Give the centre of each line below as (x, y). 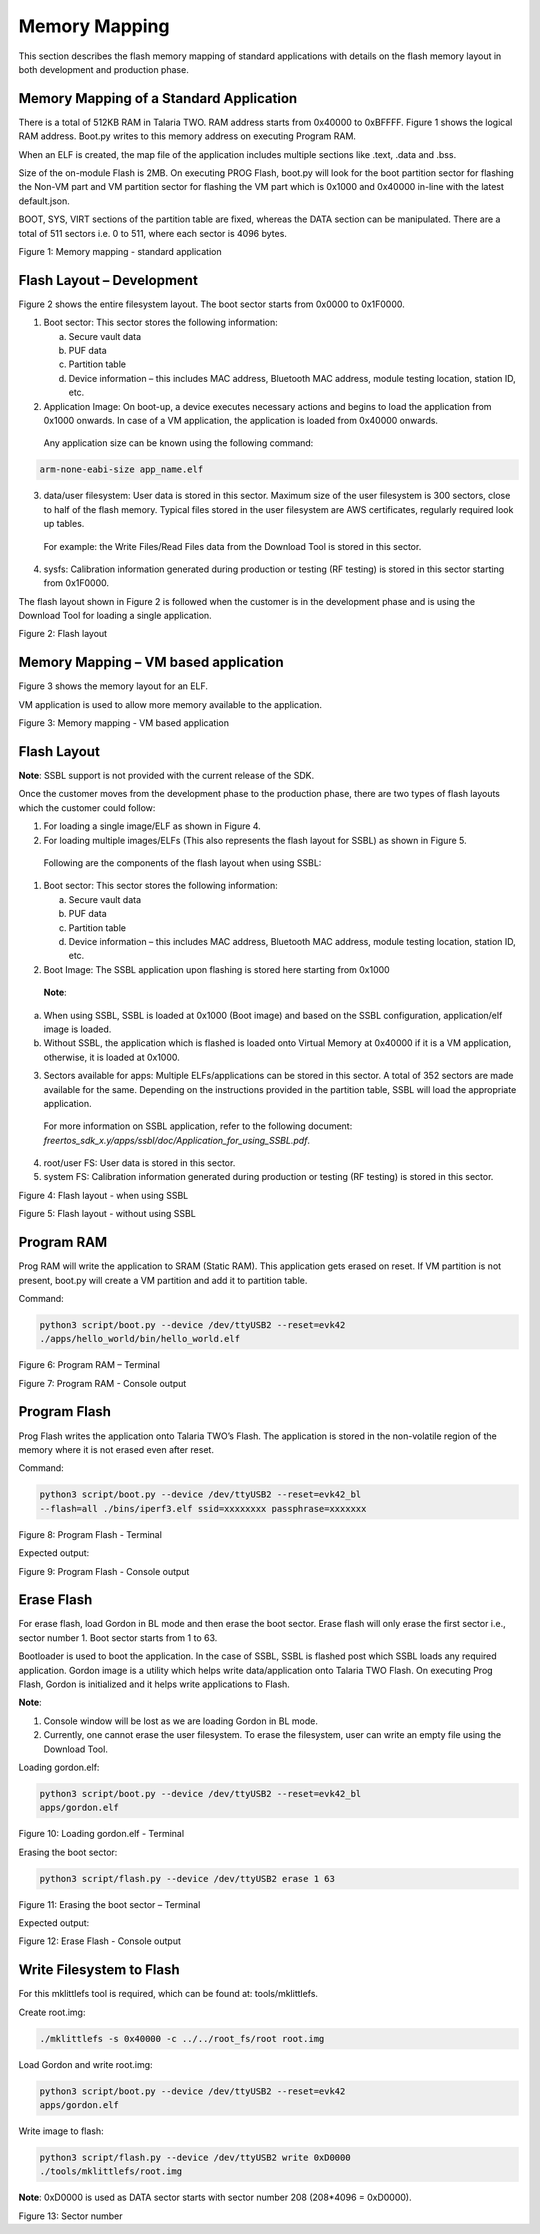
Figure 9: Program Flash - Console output (104, 1571)
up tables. (64, 524)
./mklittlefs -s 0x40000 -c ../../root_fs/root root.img (182, 2038)
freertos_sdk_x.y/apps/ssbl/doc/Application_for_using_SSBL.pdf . (176, 1140)
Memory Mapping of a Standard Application (158, 98)
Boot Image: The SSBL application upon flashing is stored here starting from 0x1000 (216, 969)
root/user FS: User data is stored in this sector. (139, 1163)
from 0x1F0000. (76, 583)
